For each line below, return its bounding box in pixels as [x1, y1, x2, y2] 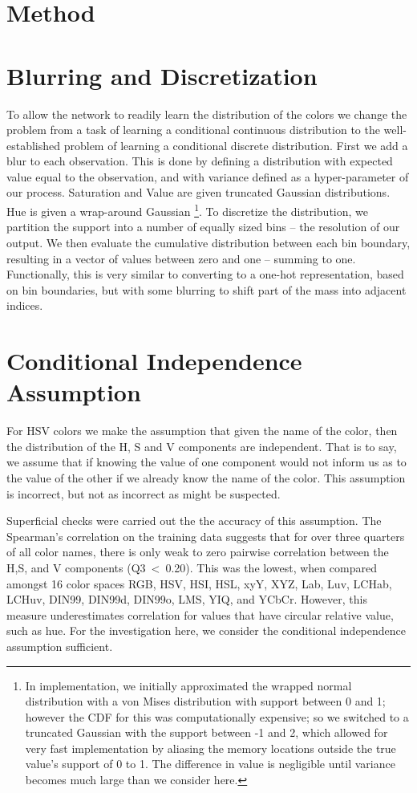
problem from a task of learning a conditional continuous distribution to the [6, 121, 380, 138]
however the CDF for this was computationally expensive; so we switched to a [25, 708, 409, 725]
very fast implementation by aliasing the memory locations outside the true [25, 739, 396, 756]
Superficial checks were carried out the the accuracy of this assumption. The [6, 512, 382, 529]
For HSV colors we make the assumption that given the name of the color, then [6, 422, 398, 439]
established [6, 136, 61, 153]
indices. [6, 297, 43, 314]
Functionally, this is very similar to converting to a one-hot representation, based [6, 266, 404, 283]
